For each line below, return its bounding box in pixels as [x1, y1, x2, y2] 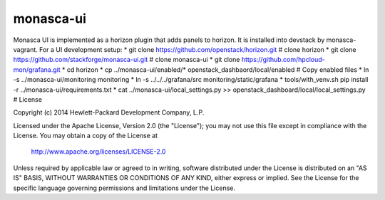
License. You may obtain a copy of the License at [13, 132, 158, 140]
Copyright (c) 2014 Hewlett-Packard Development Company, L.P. [13, 108, 205, 117]
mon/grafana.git [13, 65, 61, 74]
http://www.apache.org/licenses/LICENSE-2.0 [31, 147, 166, 156]
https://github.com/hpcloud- [241, 56, 325, 64]
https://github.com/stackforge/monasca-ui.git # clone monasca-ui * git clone [13, 56, 240, 64]
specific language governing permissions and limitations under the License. [13, 184, 235, 192]
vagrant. [13, 45, 38, 53]
